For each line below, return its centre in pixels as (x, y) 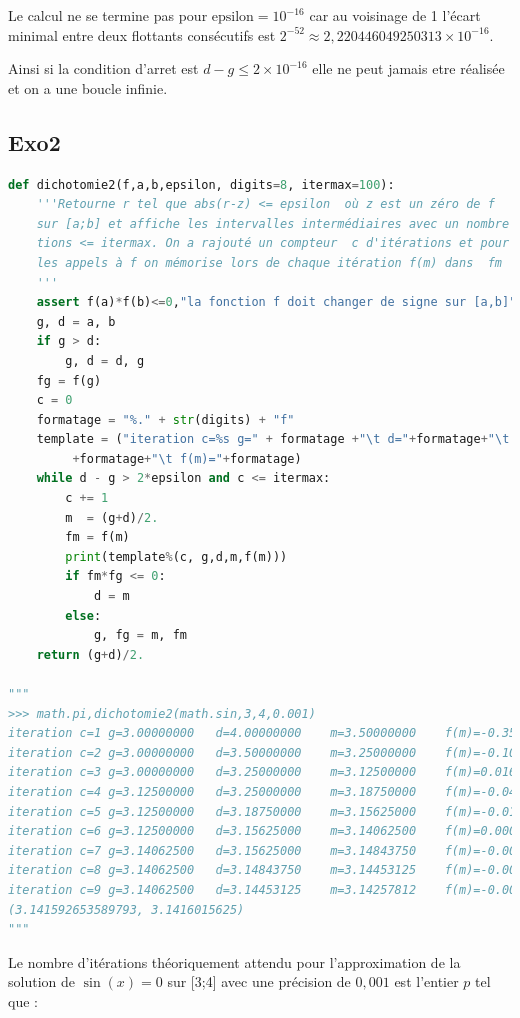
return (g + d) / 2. (90, 654)
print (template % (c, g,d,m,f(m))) (176, 556)
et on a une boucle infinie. (88, 87)
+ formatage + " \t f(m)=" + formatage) (187, 458)
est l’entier (426, 981)
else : (83, 615)
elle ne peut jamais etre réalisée (408, 68)
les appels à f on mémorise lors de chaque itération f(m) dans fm (269, 262)
